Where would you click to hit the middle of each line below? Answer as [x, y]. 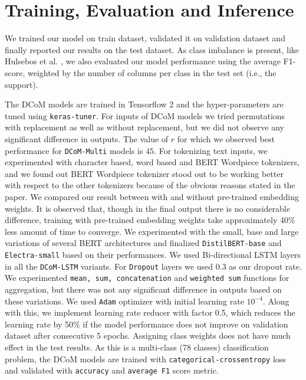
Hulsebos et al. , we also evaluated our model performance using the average [143, 61]
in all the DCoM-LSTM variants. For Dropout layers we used [109, 266]
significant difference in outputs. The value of [87, 138]
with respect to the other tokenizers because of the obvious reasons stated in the [150, 185]
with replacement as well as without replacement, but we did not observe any [144, 127]
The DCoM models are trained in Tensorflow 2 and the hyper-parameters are [144, 104]
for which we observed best [226, 138]
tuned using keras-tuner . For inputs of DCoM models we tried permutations [145, 115]
